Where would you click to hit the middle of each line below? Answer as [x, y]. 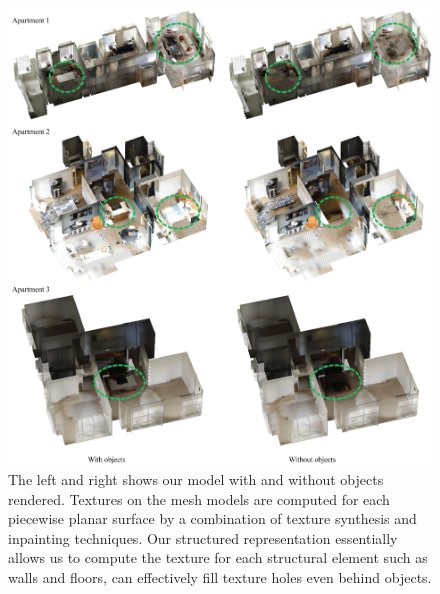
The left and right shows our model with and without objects [196, 479]
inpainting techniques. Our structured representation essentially [203, 537]
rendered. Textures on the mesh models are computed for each [199, 498]
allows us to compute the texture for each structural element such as [218, 557]
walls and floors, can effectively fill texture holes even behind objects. [220, 577]
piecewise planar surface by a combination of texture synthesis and [212, 518]
